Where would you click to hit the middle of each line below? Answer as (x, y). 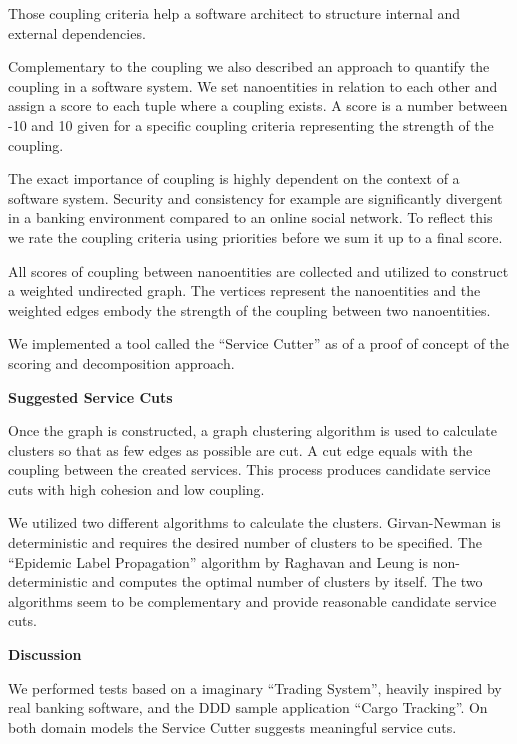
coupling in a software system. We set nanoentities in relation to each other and (253, 85)
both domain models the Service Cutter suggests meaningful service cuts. (232, 726)
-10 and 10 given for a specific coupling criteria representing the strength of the (251, 124)
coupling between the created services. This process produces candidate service (249, 469)
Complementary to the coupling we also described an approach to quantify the (249, 66)
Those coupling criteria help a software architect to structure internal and (234, 13)
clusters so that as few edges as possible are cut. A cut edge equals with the (240, 449)
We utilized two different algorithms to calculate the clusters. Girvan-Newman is (254, 522)
